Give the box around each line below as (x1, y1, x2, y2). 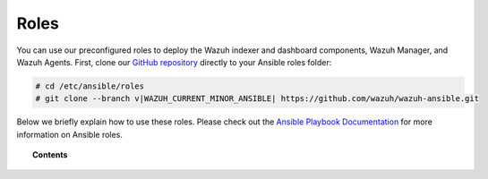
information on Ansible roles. (16, 129, 123, 140)
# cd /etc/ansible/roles (35, 81, 145, 91)
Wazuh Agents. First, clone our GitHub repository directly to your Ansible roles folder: (16, 56, 332, 67)
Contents (32, 149, 68, 160)
